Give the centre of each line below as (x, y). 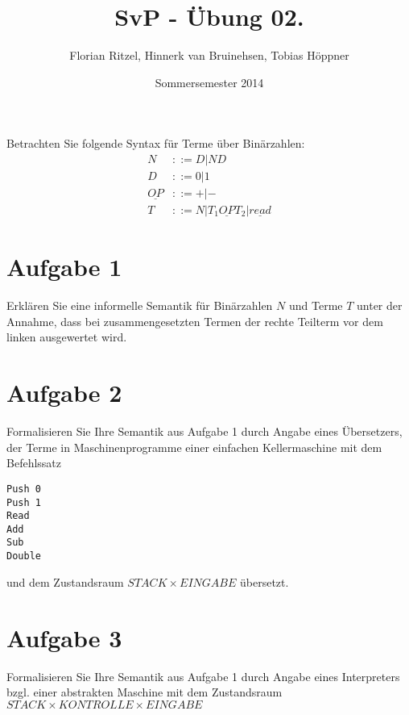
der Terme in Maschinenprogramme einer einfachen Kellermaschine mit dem (194, 447)
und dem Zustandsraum (65, 581)
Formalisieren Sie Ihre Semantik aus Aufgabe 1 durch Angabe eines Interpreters (203, 676)
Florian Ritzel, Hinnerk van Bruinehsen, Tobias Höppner (209, 55)
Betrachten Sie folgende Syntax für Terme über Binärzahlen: (156, 143)
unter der (380, 305)
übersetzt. (264, 581)
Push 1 (24, 502)
